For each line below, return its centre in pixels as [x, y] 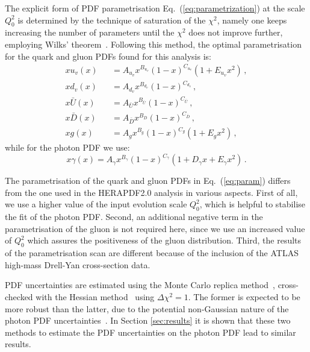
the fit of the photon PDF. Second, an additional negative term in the [134, 217]
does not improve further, [236, 32]
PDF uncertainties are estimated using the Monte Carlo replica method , [140, 285]
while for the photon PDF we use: [67, 147]
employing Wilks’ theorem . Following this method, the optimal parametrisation [153, 44]
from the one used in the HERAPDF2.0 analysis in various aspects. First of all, [151, 192]
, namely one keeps [252, 20]
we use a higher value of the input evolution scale [96, 204]
